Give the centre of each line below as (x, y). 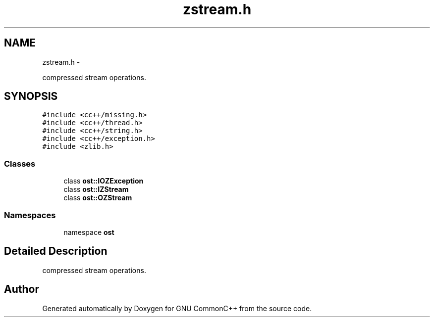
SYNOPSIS (31, 96)
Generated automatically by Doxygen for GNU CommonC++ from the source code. (177, 308)
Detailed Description (56, 251)
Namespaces (30, 215)
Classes (20, 163)
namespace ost (89, 232)
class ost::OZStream (98, 198)
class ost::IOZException (104, 181)
